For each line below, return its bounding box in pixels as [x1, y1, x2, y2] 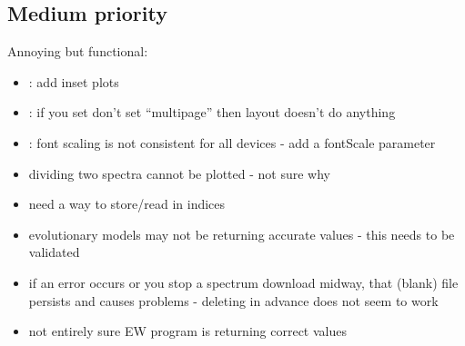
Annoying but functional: [7, 42, 148, 61]
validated [28, 242, 80, 262]
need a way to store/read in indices [28, 194, 226, 213]
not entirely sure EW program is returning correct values [28, 321, 347, 341]
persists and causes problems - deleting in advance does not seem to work [28, 291, 439, 310]
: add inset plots [28, 72, 119, 91]
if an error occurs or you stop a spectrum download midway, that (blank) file [28, 272, 459, 292]
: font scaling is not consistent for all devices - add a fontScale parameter [28, 133, 436, 152]
